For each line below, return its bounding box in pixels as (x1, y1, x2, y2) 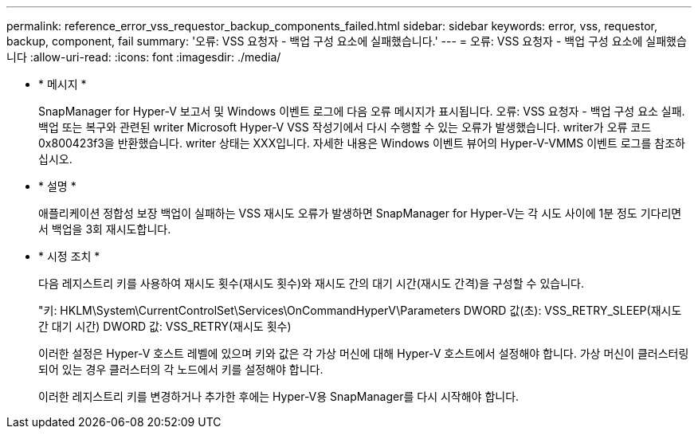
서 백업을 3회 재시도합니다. (38, 222, 171, 236)
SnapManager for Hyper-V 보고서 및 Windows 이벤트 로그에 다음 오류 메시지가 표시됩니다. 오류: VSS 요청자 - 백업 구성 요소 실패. (38, 104, 685, 118)
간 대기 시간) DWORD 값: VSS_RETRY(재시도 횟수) (38, 319, 292, 333)
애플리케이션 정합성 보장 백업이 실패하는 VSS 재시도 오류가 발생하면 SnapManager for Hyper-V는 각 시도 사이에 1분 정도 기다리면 (38, 206, 682, 220)
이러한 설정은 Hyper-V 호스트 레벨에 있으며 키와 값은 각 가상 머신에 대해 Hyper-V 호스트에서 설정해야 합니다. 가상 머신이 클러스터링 (38, 347, 689, 360)
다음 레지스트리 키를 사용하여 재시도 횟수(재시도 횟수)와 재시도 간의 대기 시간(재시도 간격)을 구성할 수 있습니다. (38, 276, 584, 290)
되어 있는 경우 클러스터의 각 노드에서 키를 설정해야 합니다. (38, 362, 324, 376)
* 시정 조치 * (38, 249, 100, 263)
